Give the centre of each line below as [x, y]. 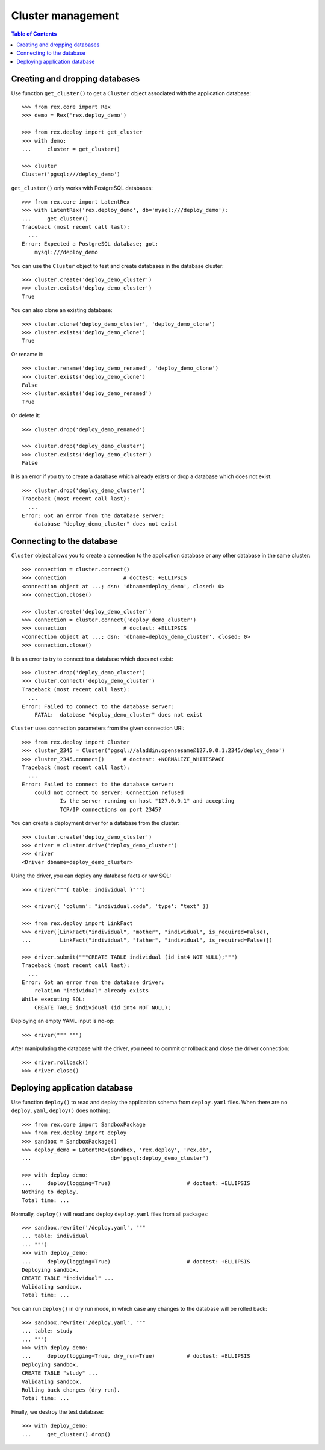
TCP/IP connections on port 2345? [111, 809]
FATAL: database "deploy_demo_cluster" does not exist [118, 714]
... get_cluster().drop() [67, 1434]
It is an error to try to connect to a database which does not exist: [92, 659]
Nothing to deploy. [51, 1192]
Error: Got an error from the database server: [93, 516]
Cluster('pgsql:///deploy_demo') [71, 174]
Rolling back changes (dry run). [71, 1390]
